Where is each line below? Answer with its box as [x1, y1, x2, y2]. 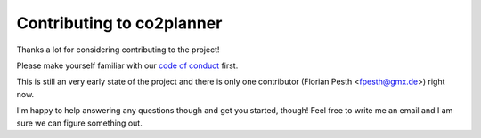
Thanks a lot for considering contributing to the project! [16, 44, 220, 55]
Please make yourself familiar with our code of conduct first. [16, 60, 239, 71]
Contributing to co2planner [16, 13, 223, 33]
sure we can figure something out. [16, 118, 143, 128]
